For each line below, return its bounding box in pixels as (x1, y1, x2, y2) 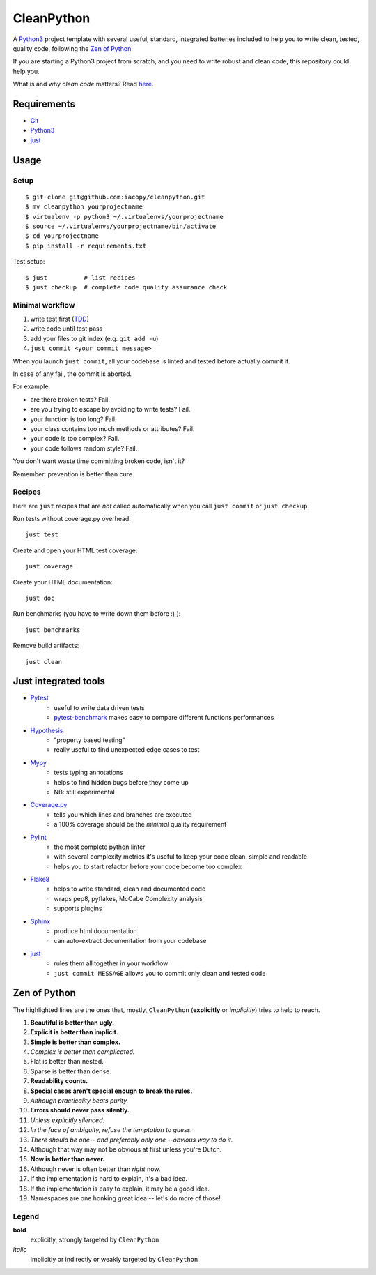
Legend (13, 1211, 40, 1221)
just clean (25, 658, 63, 665)
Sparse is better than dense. (30, 1067, 111, 1076)
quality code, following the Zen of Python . (13, 44, 134, 52)
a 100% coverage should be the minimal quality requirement (54, 820, 227, 829)
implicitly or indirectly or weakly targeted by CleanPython (30, 1255, 198, 1264)
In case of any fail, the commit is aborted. (13, 370, 132, 378)
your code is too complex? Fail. (30, 435, 120, 443)
